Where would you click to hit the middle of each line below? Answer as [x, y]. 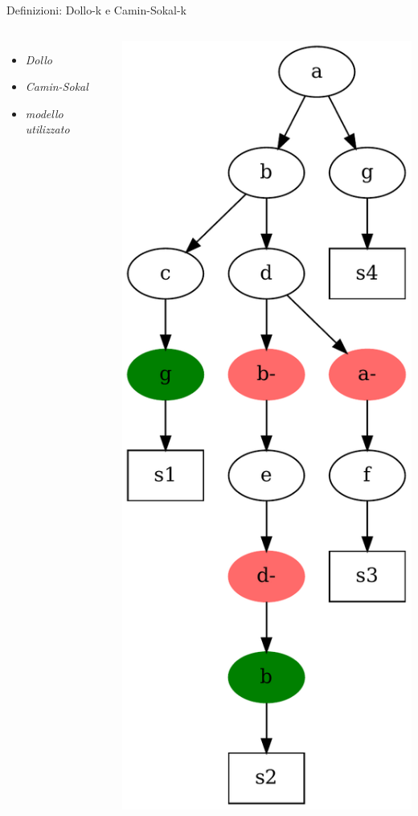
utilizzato [47, 129]
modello [44, 113]
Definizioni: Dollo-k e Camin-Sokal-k [97, 10]
